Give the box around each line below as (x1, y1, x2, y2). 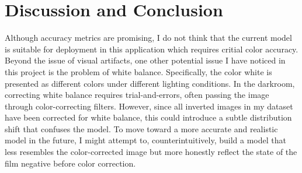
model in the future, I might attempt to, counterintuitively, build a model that (5, 134, 286, 146)
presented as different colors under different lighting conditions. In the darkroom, (5, 77, 295, 89)
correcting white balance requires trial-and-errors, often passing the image (5, 89, 269, 101)
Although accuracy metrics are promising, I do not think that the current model (5, 31, 292, 44)
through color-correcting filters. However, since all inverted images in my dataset (5, 100, 293, 112)
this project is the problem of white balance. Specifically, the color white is (5, 65, 272, 77)
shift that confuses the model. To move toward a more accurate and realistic (5, 122, 278, 135)
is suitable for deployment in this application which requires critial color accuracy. (5, 43, 298, 55)
